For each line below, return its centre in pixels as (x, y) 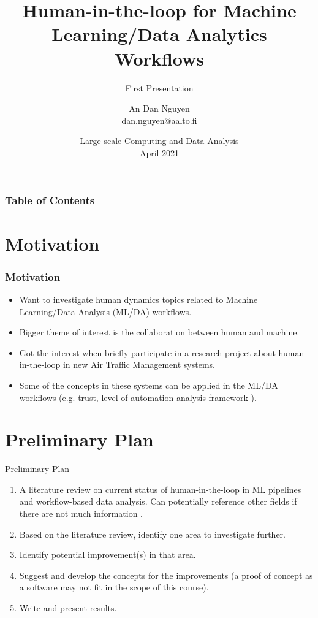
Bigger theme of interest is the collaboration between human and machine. (159, 332)
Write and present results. (68, 608)
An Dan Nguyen (159, 108)
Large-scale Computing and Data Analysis (159, 141)
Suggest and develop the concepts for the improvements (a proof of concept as (166, 575)
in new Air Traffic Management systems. (139, 364)
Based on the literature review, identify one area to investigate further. (152, 534)
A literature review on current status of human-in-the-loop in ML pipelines (160, 489)
